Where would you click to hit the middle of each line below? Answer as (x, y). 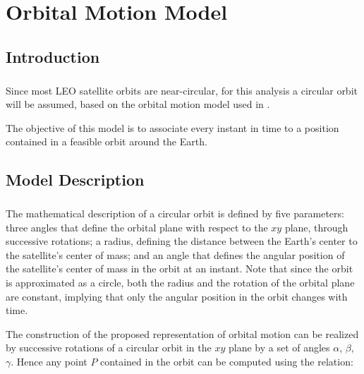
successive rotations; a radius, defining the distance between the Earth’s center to (182, 241)
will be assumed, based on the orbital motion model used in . (138, 104)
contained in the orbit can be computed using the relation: (227, 361)
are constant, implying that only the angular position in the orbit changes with (177, 296)
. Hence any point (49, 361)
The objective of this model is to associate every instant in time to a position (172, 127)
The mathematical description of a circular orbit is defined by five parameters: (175, 213)
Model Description (75, 180)
